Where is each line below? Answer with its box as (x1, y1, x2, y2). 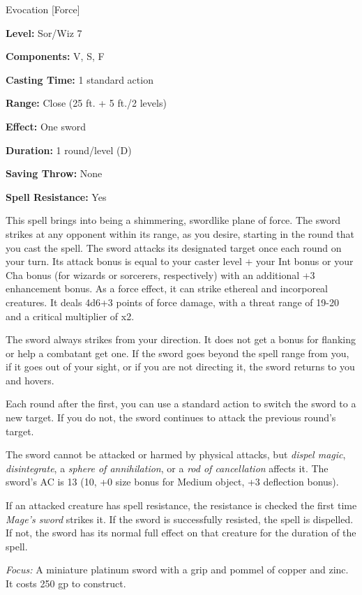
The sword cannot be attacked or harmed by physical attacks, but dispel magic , (6, 447, 346, 462)
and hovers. (6, 372, 54, 387)
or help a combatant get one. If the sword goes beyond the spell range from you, (6, 345, 349, 360)
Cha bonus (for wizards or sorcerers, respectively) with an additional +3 (6, 267, 315, 282)
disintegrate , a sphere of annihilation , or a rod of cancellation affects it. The (6, 460, 329, 475)
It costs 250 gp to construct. (6, 576, 126, 590)
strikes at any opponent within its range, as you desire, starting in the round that (6, 226, 355, 241)
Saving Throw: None (6, 166, 103, 181)
